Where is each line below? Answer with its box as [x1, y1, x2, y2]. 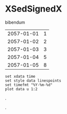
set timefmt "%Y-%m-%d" [5, 82, 53, 87]
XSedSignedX [5, 3, 63, 14]
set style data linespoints [5, 78, 62, 83]
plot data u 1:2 [5, 86, 38, 91]
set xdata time [5, 74, 36, 79]
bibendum [5, 19, 26, 25]
